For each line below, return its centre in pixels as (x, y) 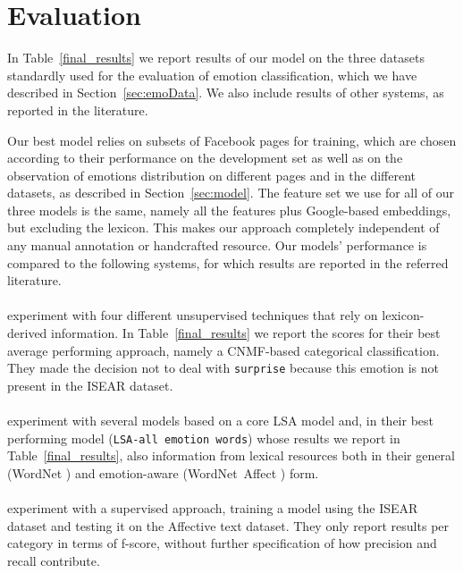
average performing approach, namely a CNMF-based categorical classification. (223, 350)
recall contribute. (54, 560)
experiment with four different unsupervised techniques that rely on (193, 315)
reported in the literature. (78, 110)
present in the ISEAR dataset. (90, 385)
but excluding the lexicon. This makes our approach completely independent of (223, 228)
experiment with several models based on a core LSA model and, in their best (221, 421)
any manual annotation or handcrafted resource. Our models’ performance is (217, 245)
